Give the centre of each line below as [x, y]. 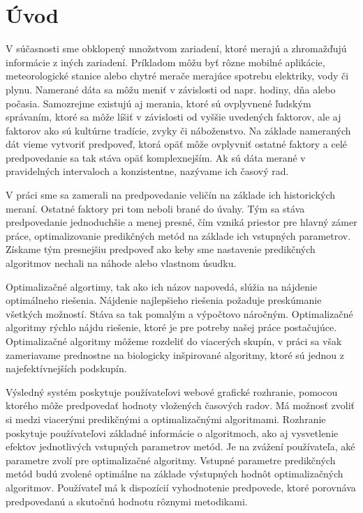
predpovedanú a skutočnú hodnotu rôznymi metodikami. [127, 501]
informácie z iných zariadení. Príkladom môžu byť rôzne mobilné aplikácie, [165, 62]
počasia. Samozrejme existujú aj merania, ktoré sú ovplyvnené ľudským [158, 103]
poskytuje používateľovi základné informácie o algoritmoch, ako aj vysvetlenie [172, 432]
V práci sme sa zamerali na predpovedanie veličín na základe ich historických [171, 195]
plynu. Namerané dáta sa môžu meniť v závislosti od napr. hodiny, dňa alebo [171, 89]
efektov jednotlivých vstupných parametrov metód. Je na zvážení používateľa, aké [180, 446]
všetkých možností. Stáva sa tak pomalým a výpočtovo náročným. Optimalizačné [179, 313]
